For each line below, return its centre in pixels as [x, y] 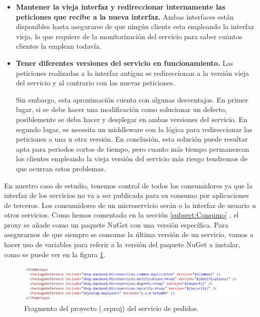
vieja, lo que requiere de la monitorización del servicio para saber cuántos [129, 36]
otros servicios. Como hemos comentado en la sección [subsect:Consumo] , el [121, 215]
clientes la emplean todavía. [59, 46]
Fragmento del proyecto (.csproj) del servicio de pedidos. [111, 308]
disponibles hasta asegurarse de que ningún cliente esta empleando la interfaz [135, 26]
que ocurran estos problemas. [61, 168]
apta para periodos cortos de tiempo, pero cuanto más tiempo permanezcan [133, 148]
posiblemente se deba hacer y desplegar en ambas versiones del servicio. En [132, 119]
